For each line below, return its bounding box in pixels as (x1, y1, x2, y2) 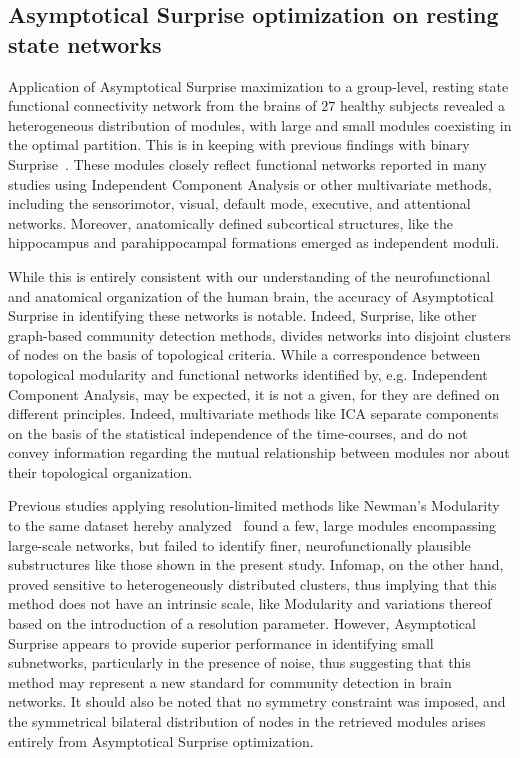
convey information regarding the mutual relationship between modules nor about (8, 442, 510, 463)
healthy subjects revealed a (339, 95, 506, 116)
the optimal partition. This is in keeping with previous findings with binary (8, 134, 470, 155)
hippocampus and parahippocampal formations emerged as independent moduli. (8, 232, 500, 253)
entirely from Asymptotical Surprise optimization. (8, 730, 314, 751)
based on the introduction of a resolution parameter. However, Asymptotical (8, 613, 476, 634)
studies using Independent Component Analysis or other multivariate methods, (8, 173, 492, 194)
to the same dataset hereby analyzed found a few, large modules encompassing (8, 515, 497, 536)
